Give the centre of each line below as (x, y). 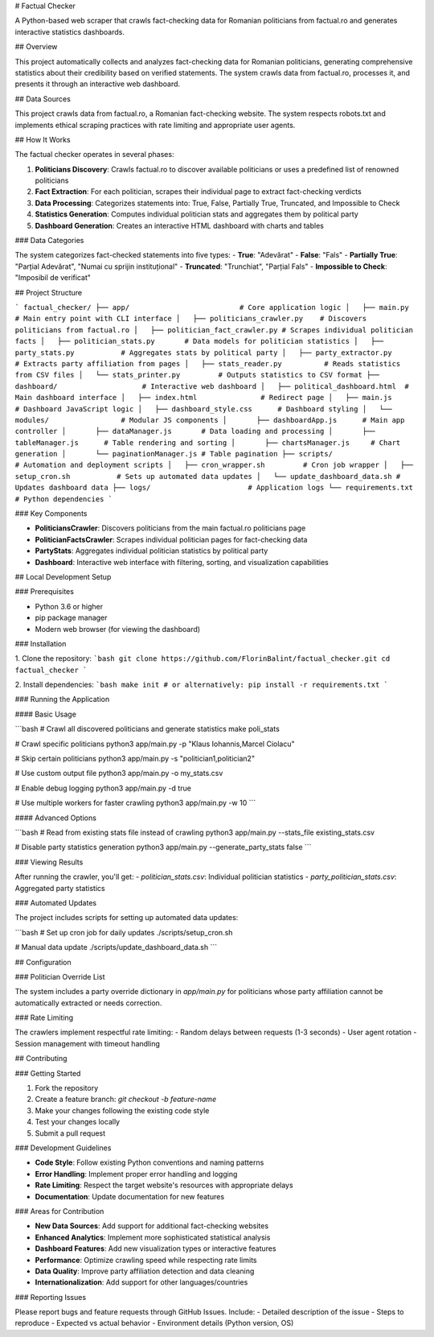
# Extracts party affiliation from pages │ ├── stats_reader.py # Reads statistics (208, 363)
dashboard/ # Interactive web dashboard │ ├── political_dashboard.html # (212, 386)
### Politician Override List (60, 976)
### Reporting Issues (51, 1297)
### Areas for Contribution (59, 1211)
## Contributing (41, 1058)
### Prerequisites (44, 592)
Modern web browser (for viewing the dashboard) (118, 629)
